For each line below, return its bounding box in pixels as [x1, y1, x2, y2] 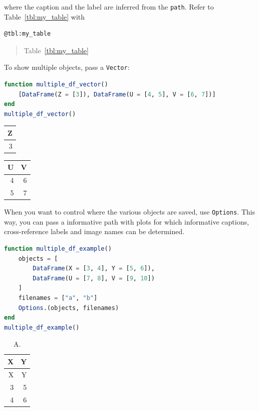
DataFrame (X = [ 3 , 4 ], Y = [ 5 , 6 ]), [33, 265, 155, 272]
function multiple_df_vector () [4, 81, 108, 88]
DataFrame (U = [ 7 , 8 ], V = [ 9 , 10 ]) [33, 274, 155, 282]
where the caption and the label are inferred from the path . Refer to [4, 2, 214, 12]
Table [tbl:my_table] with [4, 11, 85, 22]
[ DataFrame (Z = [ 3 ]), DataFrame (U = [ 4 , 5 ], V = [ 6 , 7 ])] [18, 90, 216, 98]
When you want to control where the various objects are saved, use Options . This [4, 207, 255, 217]
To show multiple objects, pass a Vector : [4, 62, 130, 72]
